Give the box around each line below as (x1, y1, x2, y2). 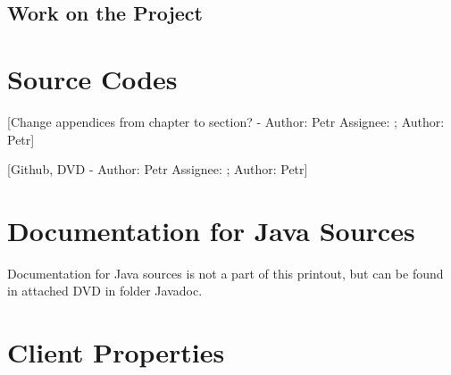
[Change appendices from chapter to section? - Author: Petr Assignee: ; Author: (7, 112, 445, 130)
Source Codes (7, 60, 178, 96)
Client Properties (7, 334, 225, 371)
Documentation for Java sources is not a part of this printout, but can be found (7, 263, 444, 282)
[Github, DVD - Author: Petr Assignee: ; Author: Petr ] (7, 160, 308, 179)
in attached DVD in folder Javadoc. (7, 281, 203, 300)
